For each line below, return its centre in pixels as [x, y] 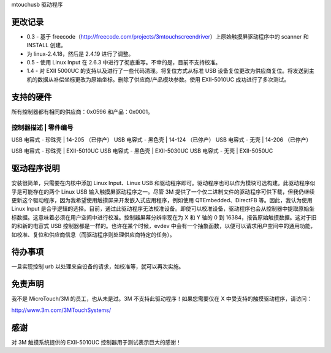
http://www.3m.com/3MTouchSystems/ [61, 310]
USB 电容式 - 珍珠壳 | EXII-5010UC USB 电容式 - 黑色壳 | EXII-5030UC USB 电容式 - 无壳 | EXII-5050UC [142, 151]
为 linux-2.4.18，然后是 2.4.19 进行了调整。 [80, 54]
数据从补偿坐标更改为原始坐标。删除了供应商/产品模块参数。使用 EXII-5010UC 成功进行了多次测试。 [163, 79]
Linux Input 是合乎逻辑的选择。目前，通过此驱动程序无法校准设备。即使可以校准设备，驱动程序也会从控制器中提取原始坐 [163, 209]
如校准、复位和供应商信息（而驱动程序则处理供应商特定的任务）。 [93, 234]
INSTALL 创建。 [47, 45]
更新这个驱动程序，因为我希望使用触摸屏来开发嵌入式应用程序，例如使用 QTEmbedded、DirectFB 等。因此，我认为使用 [162, 200]
